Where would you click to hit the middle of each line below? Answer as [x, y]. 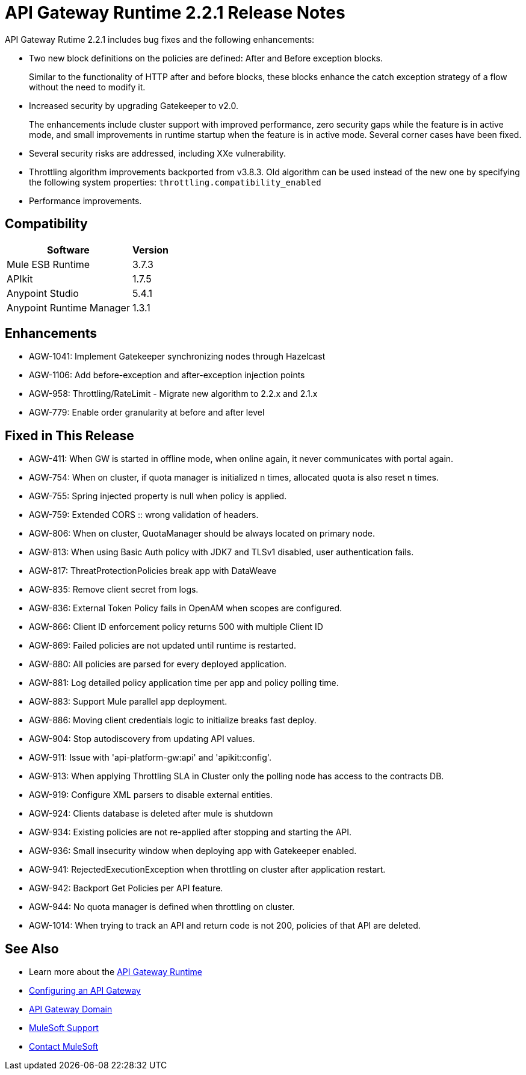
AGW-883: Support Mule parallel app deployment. [128, 702]
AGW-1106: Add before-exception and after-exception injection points [167, 375]
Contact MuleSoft [64, 1047]
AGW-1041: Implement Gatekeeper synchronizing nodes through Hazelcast [177, 357]
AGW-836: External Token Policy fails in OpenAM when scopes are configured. [185, 608]
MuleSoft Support [64, 1028]
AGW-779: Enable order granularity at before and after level [147, 413]
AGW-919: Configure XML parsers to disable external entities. [151, 795]
